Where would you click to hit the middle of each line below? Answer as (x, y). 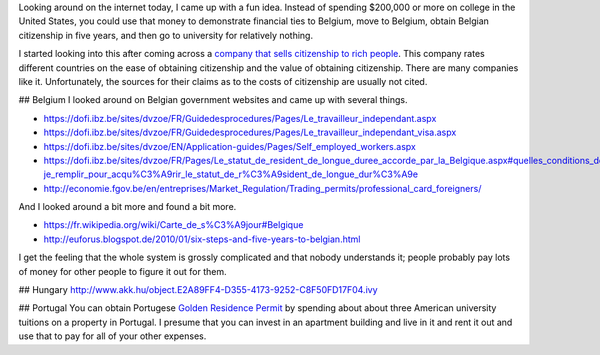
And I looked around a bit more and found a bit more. (127, 207)
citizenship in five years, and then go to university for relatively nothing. (166, 35)
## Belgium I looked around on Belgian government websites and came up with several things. (213, 100)
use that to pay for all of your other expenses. (112, 336)
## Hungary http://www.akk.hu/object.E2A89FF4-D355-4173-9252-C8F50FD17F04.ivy (198, 290)
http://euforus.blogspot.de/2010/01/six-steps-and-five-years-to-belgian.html (202, 239)
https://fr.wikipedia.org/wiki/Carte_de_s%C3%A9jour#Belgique (173, 225)
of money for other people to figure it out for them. (122, 271)
